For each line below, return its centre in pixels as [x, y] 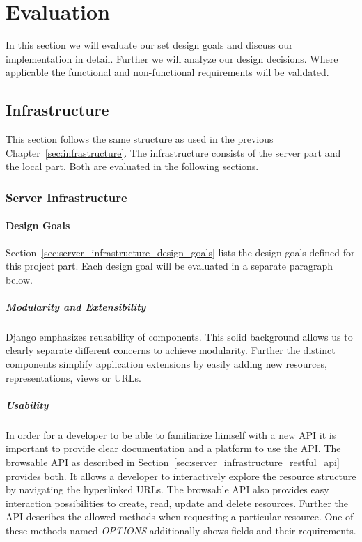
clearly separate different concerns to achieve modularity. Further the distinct [171, 350]
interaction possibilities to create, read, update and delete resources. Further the [177, 503]
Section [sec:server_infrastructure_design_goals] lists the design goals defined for [180, 252]
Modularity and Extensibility [76, 306]
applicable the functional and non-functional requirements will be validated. [167, 72]
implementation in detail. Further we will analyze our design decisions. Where [172, 58]
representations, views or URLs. [73, 377]
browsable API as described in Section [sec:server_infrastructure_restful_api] [173, 462]
